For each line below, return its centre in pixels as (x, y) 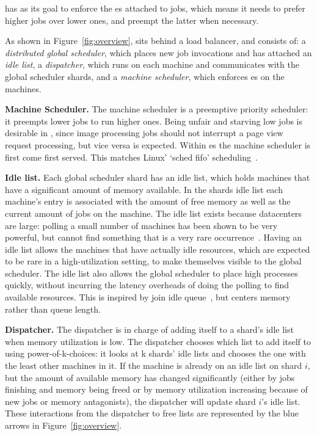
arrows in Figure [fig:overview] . (64, 425)
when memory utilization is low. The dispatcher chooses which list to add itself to (158, 341)
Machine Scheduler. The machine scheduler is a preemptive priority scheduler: (157, 109)
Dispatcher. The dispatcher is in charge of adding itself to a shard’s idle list (149, 329)
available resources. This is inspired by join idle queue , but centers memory (148, 297)
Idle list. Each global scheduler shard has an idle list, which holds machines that (158, 177)
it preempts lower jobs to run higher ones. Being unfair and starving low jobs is (154, 121)
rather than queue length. (53, 309)
